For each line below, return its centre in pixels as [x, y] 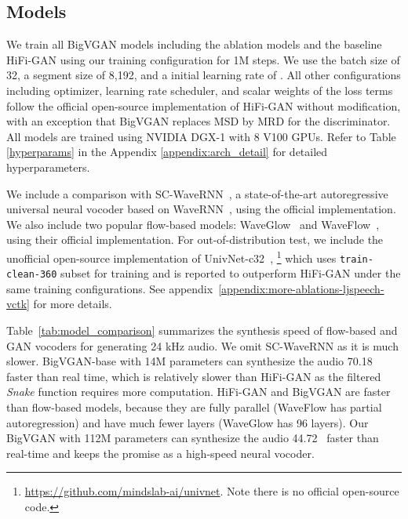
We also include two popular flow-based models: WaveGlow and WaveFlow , [193, 224]
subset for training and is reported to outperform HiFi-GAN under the [231, 273]
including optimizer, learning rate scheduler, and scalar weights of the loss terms [200, 90]
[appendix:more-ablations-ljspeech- [301, 288]
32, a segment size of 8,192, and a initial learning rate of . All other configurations [204, 75]
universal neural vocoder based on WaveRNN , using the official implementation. [201, 209]
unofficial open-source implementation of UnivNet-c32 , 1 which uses [171, 256]
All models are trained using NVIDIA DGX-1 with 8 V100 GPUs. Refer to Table [201, 136]
